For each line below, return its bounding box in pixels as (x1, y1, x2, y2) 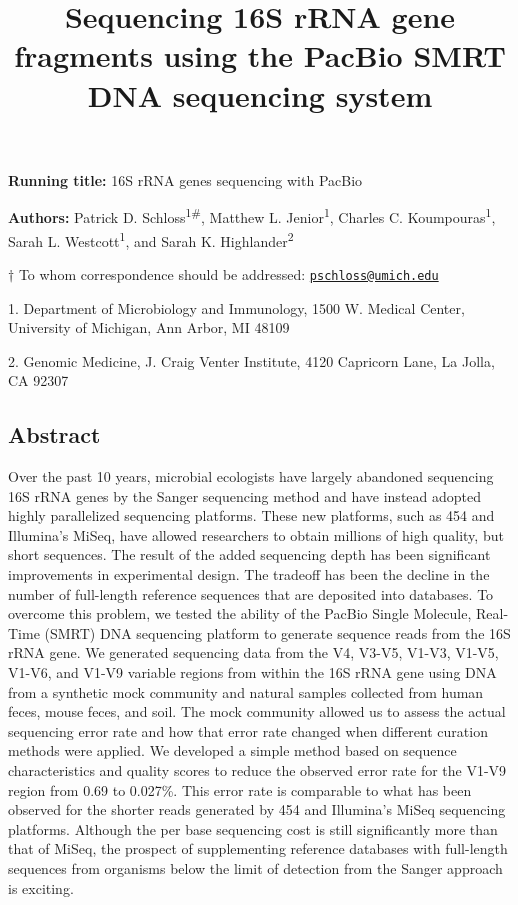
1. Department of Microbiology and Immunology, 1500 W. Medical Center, (8, 297, 465, 318)
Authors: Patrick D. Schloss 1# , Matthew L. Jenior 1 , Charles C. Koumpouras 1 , (8, 204, 496, 227)
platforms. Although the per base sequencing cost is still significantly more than (8, 818, 498, 839)
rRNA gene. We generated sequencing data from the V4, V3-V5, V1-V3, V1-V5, (8, 642, 499, 663)
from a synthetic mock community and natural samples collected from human (8, 681, 484, 702)
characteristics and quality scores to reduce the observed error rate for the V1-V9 (8, 759, 507, 780)
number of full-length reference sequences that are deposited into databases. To (8, 583, 494, 604)
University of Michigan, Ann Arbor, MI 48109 (8, 317, 290, 338)
